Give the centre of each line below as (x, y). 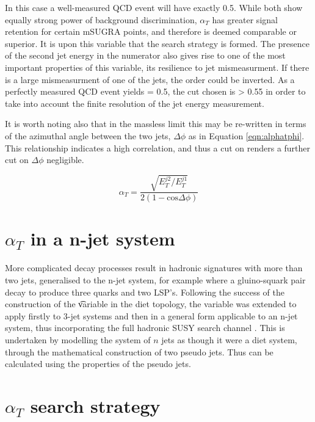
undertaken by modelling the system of (78, 339)
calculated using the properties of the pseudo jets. (98, 364)
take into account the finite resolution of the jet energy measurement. (135, 103)
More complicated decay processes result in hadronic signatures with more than (154, 268)
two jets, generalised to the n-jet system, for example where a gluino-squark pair (155, 280)
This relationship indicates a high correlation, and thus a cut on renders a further (158, 147)
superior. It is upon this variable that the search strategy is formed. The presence (157, 43)
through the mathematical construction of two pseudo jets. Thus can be (139, 351)
